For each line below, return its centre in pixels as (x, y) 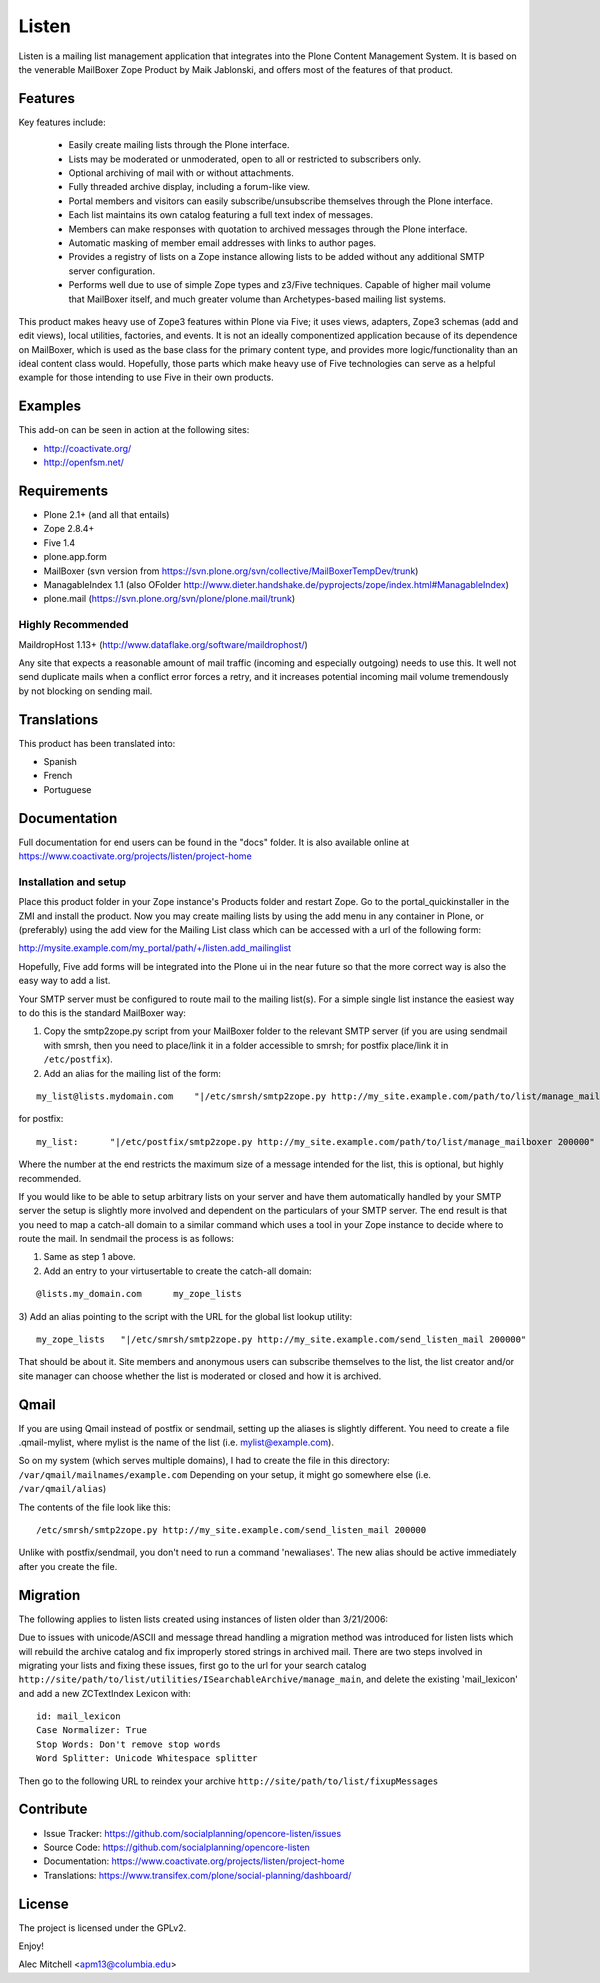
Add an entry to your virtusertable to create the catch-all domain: (177, 1271)
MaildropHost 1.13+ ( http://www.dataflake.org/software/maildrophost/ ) (163, 644)
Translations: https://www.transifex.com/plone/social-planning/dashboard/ (197, 1875)
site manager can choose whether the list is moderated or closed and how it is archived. (200, 1376)
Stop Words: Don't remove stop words (129, 1744)
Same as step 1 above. (89, 1257)
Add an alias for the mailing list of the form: (132, 1073)
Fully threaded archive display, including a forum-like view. (189, 187)
